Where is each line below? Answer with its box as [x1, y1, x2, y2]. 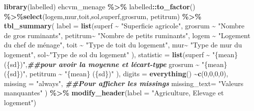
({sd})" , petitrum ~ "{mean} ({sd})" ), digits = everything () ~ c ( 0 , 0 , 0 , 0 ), [4, 68, 228, 79]
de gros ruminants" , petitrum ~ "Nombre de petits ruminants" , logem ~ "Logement [4, 30, 251, 40]
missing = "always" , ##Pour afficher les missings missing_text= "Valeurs [4, 78, 244, 88]
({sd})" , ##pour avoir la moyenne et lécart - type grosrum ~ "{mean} [4, 59, 227, 69]
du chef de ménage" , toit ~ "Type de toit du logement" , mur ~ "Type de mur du [4, 40, 242, 50]
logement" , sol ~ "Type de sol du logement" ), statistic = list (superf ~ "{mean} [4, 49, 238, 59]
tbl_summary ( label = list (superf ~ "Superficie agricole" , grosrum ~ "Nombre [4, 21, 245, 31]
